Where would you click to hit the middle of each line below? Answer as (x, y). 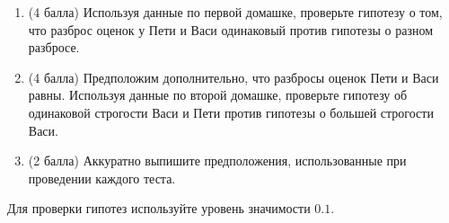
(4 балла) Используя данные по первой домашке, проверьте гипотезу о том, (235, 12)
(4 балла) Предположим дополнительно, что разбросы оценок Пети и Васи (233, 77)
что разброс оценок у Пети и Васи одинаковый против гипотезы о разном (231, 29)
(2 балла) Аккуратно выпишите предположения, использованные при (217, 161)
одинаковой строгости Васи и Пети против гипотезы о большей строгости (231, 112)
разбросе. (54, 47)
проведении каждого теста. (102, 178)
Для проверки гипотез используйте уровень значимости (159, 208)
